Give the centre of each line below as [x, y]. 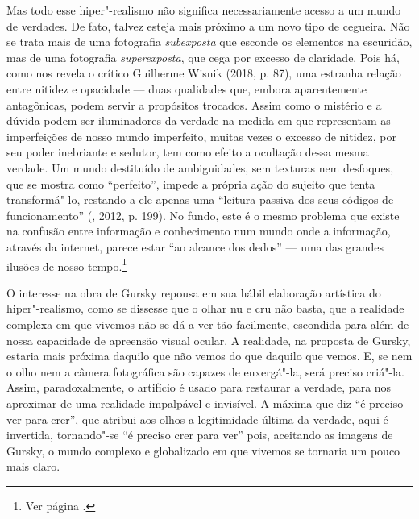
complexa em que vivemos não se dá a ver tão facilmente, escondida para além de [208, 324]
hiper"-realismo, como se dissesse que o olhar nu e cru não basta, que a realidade [205, 308]
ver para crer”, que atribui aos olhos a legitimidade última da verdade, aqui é [197, 419]
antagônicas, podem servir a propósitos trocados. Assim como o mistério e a [194, 104]
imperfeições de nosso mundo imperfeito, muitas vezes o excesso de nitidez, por [201, 136]
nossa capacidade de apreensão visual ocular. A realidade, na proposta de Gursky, [209, 340]
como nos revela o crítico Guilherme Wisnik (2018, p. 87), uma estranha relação [204, 73]
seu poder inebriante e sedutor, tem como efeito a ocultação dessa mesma [188, 152]
